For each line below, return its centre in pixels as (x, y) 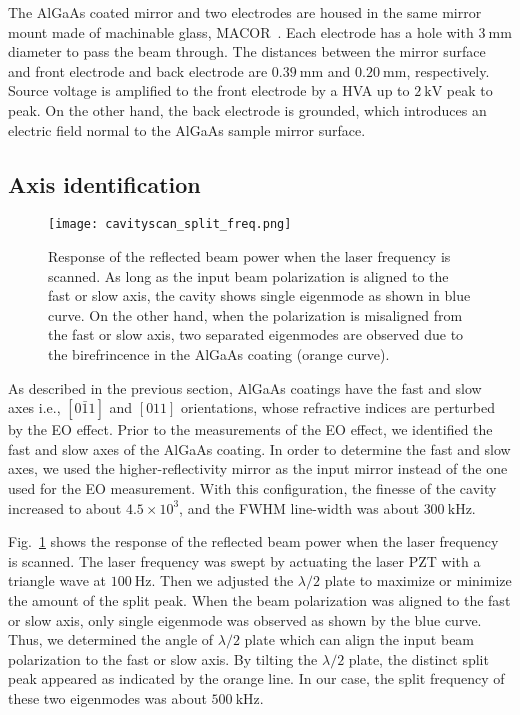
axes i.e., (34, 407)
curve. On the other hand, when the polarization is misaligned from (255, 314)
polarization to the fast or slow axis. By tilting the (163, 658)
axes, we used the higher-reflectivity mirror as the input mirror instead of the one (258, 468)
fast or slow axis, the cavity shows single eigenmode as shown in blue (259, 295)
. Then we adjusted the (222, 580)
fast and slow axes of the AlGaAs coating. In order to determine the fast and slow (259, 448)
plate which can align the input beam (359, 639)
